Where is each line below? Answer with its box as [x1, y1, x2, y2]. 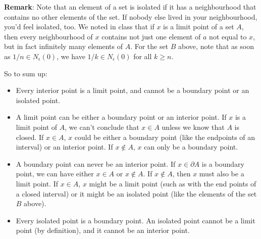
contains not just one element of [101, 31, 201, 41]
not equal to [209, 31, 247, 41]
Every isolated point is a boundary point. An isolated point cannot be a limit [16, 215, 255, 225]
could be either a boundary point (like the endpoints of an [74, 131, 255, 142]
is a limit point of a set [163, 21, 234, 32]
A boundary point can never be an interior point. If [16, 158, 176, 169]
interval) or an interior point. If [16, 141, 113, 152]
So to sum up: [4, 68, 47, 78]
